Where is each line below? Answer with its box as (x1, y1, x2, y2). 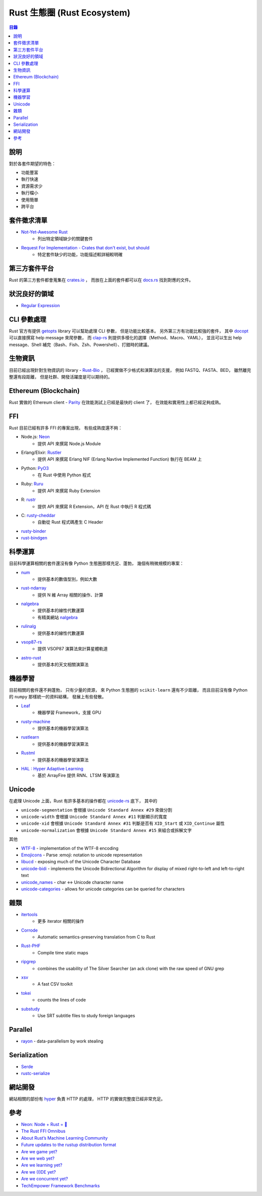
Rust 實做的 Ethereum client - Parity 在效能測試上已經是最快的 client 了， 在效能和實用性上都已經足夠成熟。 (9, 399, 224, 405)
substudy (21, 1006, 40, 1012)
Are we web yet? (21, 1155, 55, 1161)
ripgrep (21, 959, 36, 965)
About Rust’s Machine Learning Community (21, 1135, 108, 1141)
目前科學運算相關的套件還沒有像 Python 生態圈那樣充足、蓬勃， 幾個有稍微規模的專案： (9, 560, 184, 566)
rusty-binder (21, 528, 46, 534)
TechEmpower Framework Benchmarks (21, 1182, 100, 1188)
